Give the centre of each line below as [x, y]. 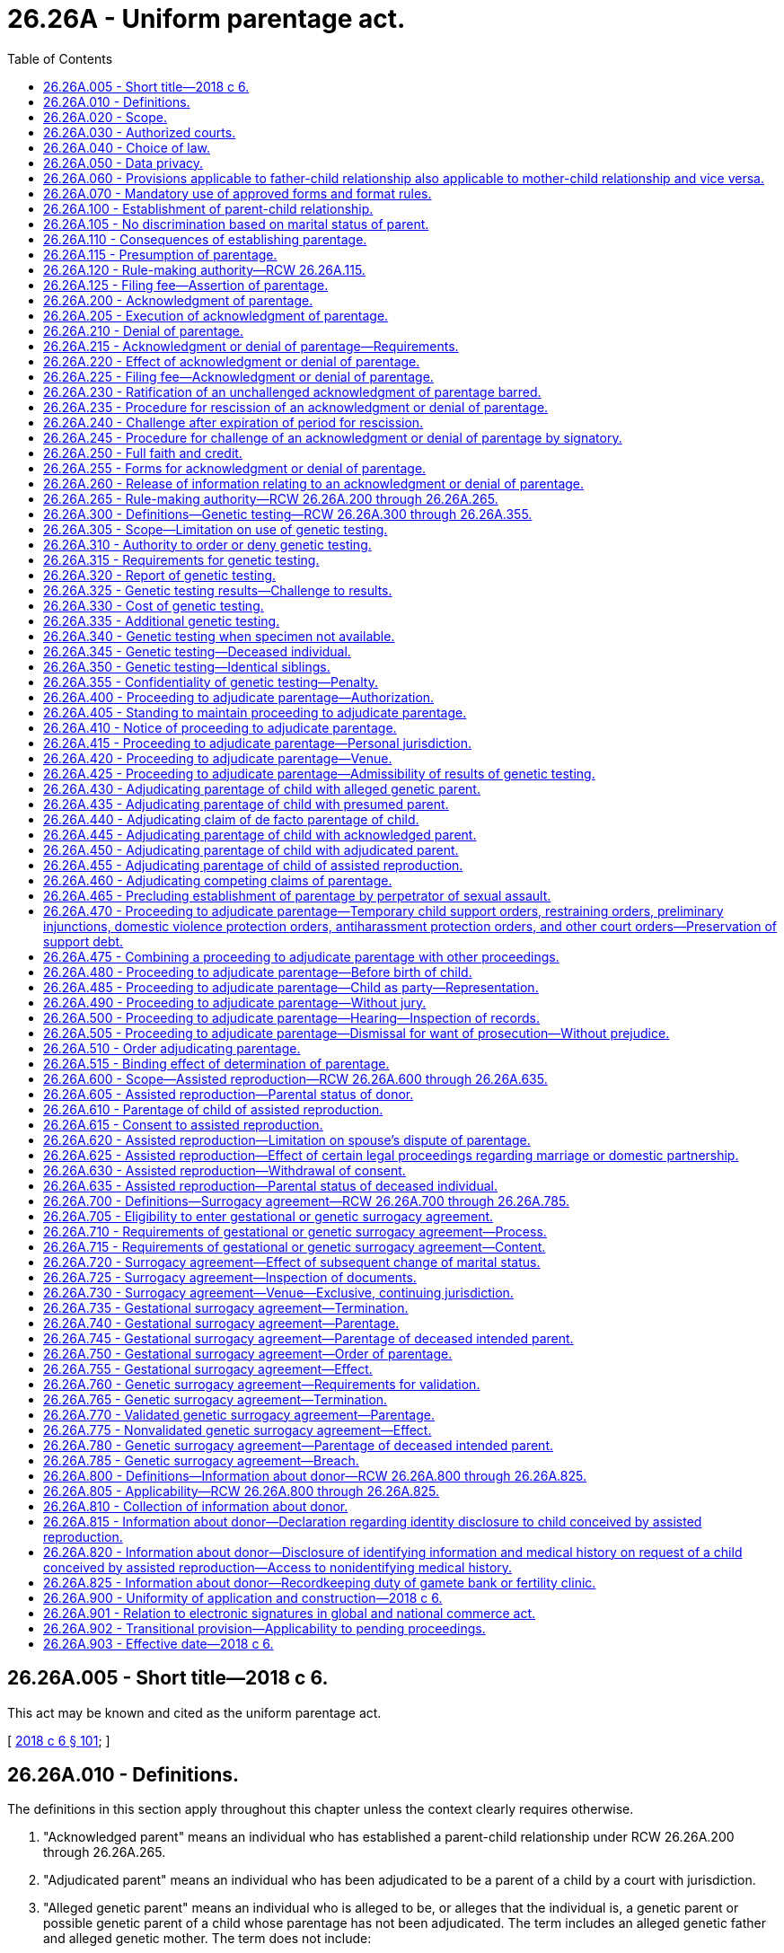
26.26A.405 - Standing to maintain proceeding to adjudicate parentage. [255, 712]
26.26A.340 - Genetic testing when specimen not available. [219, 636]
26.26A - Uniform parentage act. [207, 19]
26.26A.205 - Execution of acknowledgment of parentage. [216, 315]
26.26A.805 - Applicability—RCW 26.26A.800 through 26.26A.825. [242, 1491]
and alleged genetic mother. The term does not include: [207, 1939]
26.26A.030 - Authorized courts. [140, 132]
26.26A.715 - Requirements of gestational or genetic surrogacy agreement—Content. [295, 1246]
